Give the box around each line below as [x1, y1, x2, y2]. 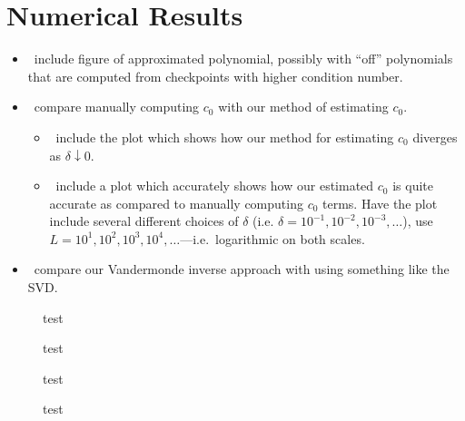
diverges [412, 127, 458, 146]
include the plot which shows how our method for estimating [55, 127, 394, 146]
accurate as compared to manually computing [49, 193, 303, 212]
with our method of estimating [218, 97, 389, 116]
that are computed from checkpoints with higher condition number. [27, 66, 403, 85]
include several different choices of [49, 211, 239, 230]
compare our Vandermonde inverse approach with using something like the [34, 259, 450, 279]
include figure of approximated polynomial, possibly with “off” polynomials [34, 49, 453, 68]
